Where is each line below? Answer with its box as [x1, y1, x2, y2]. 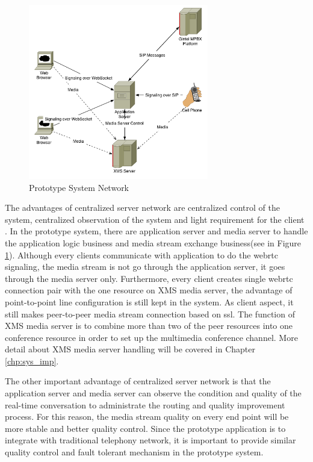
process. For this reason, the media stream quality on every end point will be [5, 410, 289, 423]
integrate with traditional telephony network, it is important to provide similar [5, 434, 296, 446]
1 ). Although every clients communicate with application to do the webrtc [5, 248, 278, 261]
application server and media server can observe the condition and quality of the [5, 387, 302, 399]
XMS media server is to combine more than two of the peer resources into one [5, 319, 293, 332]
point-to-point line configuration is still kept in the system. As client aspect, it [5, 295, 294, 308]
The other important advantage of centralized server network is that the [5, 375, 271, 387]
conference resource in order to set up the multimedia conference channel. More [5, 331, 298, 343]
